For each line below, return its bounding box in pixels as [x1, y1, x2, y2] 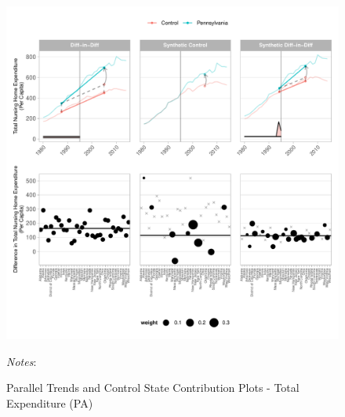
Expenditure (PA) [6, 394, 93, 411]
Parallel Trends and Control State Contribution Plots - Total [6, 379, 300, 396]
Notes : [6, 353, 37, 369]
